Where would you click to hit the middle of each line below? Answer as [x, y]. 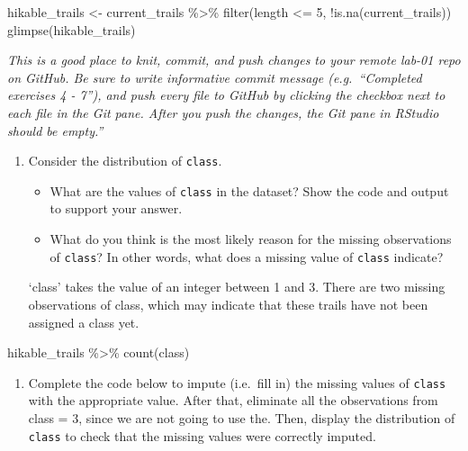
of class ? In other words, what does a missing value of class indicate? [247, 256]
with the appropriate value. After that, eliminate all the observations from [233, 400]
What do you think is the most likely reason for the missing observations [251, 239]
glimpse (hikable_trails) [72, 29]
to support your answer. [116, 208]
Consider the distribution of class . [125, 161]
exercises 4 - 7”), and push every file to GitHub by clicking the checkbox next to [226, 95]
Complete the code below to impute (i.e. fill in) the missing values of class [237, 382]
